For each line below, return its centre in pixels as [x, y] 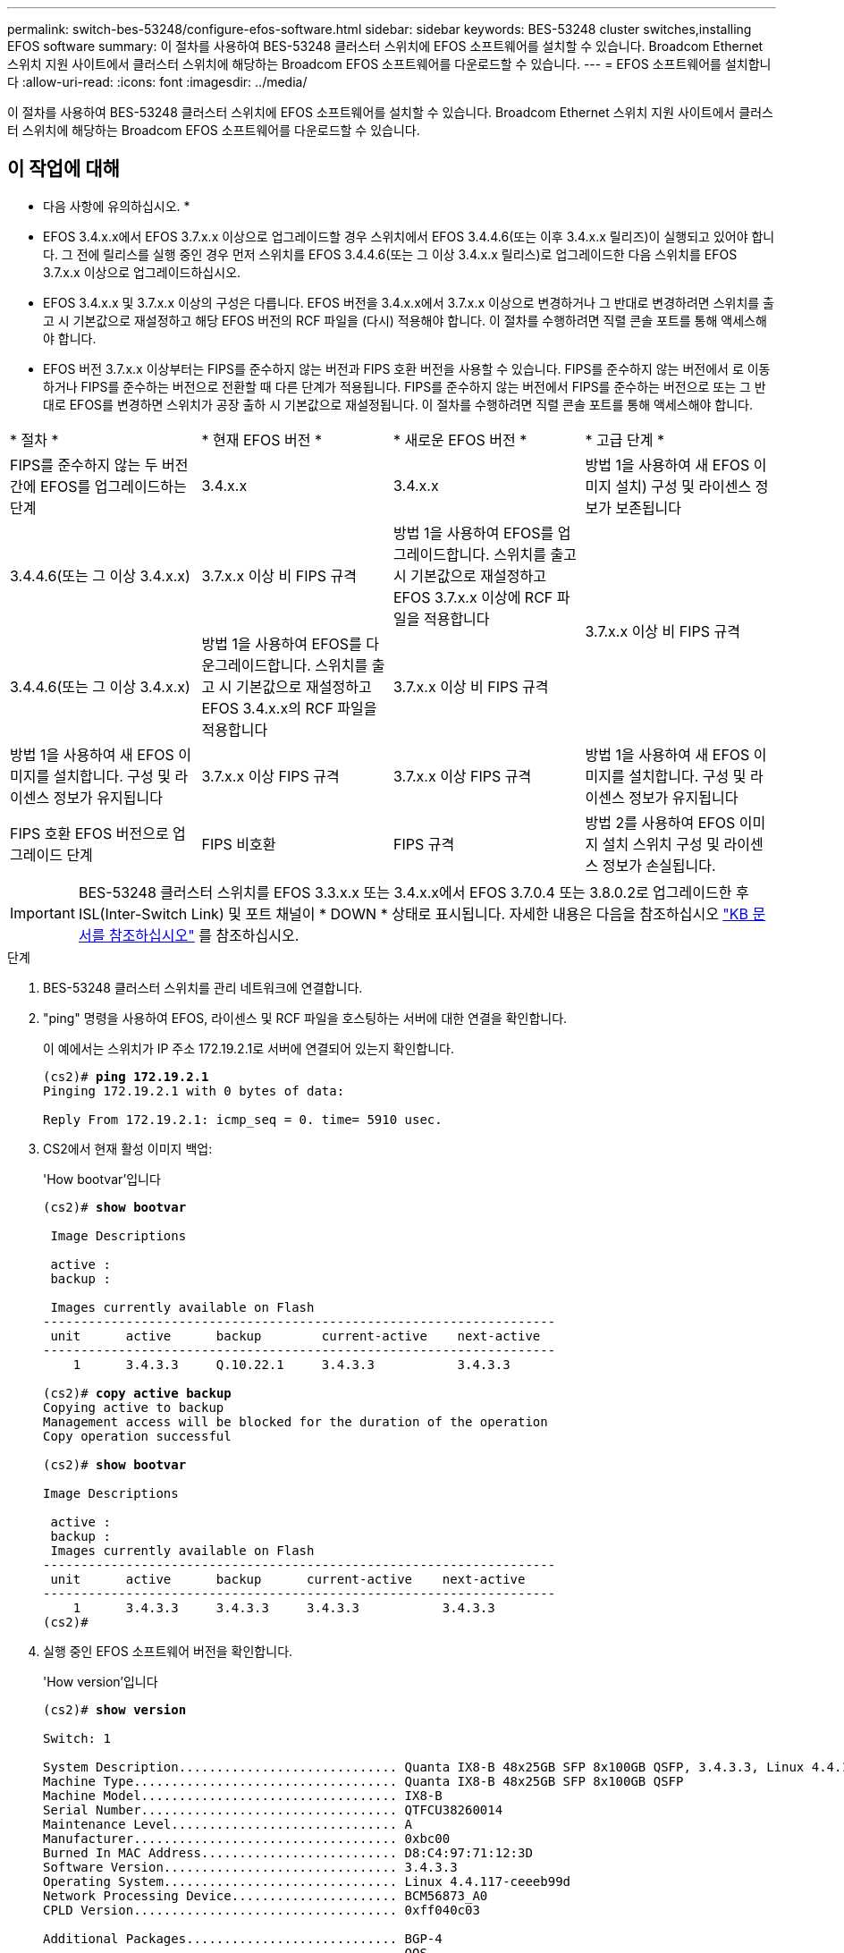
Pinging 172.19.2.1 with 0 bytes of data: [194, 1091]
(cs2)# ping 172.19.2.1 [126, 1076]
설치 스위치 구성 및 [661, 844]
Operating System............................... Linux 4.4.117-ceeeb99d [307, 1881]
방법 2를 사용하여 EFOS [660, 822]
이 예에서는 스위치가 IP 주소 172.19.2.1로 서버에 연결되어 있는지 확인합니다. [249, 1048]
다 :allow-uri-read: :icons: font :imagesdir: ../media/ [157, 82]
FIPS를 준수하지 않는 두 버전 [99, 465]
